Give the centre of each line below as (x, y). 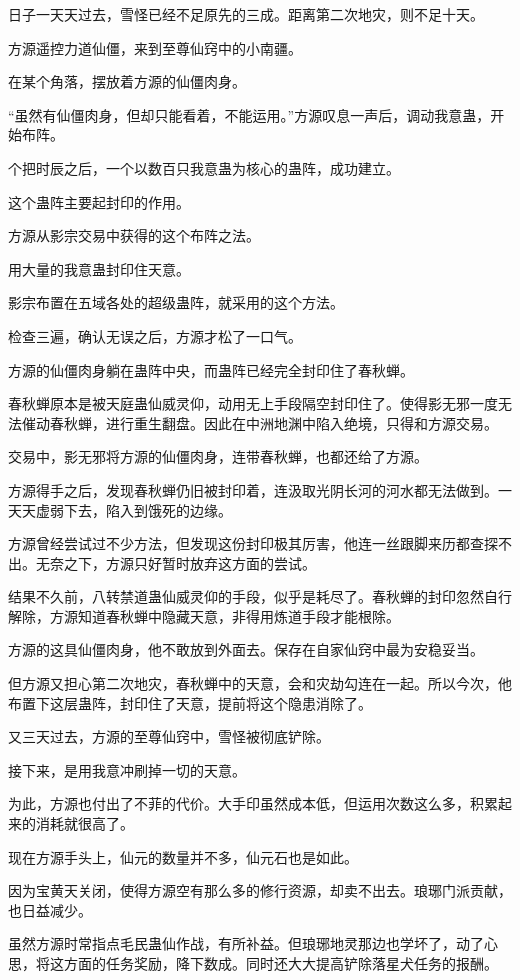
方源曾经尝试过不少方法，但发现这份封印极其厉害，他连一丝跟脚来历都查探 (253, 543)
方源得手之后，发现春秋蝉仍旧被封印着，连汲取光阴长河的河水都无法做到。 (253, 489)
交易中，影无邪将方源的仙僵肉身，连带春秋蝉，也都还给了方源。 (218, 456)
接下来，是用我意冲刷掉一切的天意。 (127, 769)
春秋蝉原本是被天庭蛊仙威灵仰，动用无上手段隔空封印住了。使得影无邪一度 (253, 403)
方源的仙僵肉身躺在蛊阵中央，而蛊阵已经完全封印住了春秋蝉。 (211, 369)
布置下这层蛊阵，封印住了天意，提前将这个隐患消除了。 (190, 702)
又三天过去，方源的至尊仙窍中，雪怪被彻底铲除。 (169, 736)
